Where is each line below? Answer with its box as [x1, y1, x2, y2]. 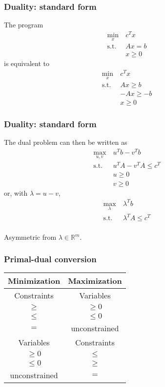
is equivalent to [4, 58, 50, 68]
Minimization [8, 275, 61, 287]
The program [4, 20, 43, 30]
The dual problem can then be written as [4, 137, 127, 147]
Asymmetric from [4, 232, 57, 242]
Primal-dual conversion [4, 252, 97, 265]
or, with [4, 187, 28, 198]
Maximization [68, 275, 122, 287]
